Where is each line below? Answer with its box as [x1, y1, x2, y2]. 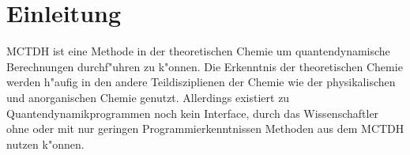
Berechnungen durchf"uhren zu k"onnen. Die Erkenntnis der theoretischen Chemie [6, 58, 403, 74]
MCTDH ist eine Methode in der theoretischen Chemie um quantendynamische [6, 43, 390, 59]
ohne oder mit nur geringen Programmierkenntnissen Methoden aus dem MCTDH [6, 120, 404, 137]
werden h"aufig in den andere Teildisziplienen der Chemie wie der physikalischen [6, 74, 396, 90]
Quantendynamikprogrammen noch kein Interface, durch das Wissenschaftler [6, 104, 379, 121]
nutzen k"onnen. [6, 135, 85, 152]
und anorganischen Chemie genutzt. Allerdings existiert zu [6, 89, 290, 105]
